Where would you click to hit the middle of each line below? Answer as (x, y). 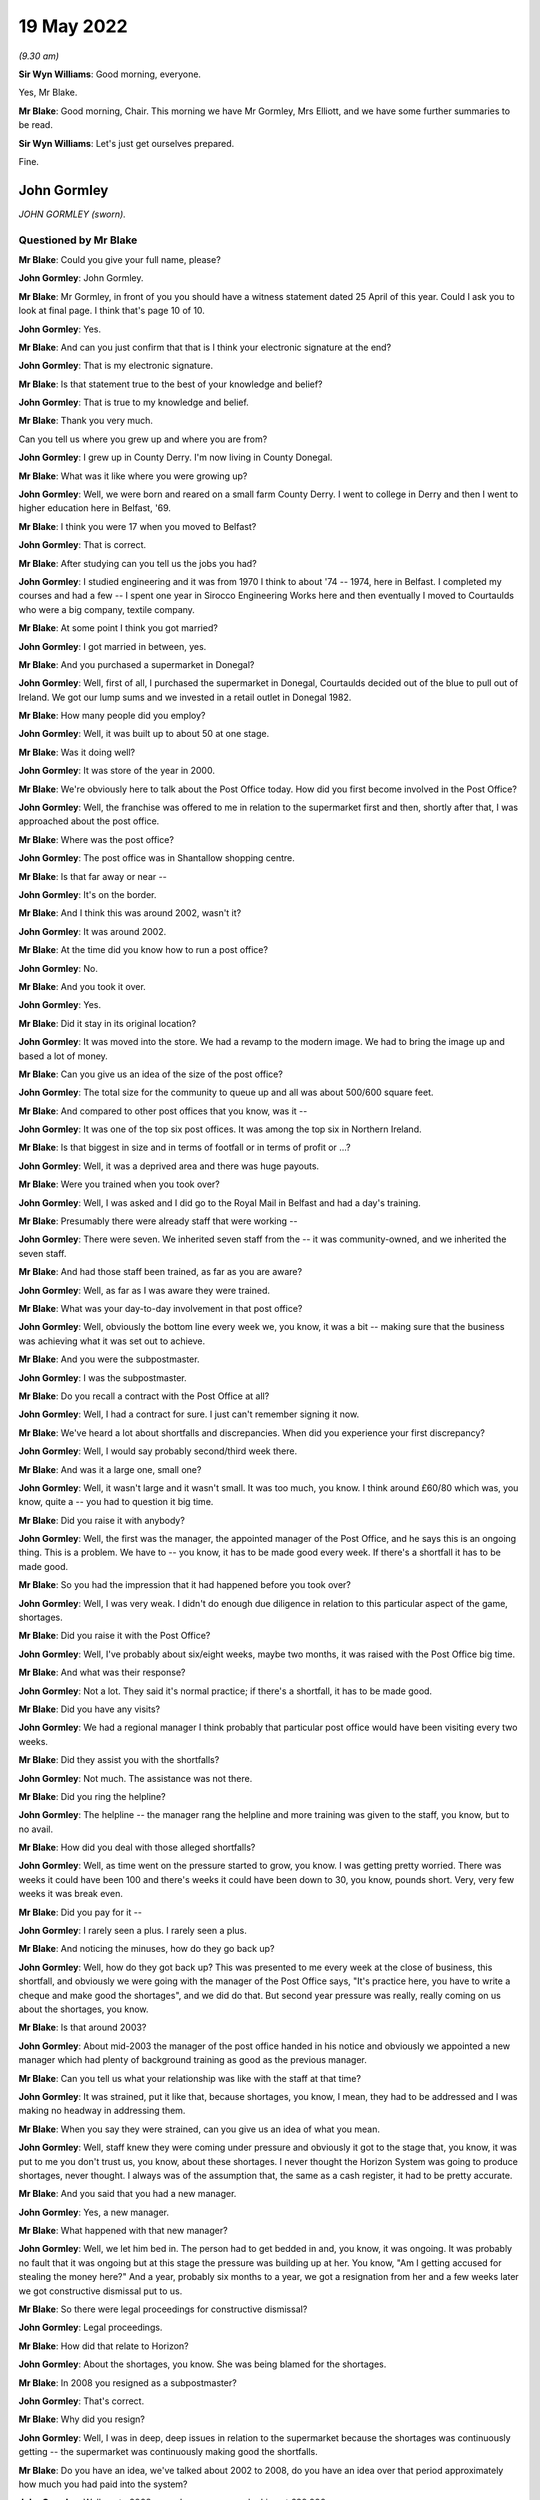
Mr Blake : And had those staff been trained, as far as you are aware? (160, 1272)
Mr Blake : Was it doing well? (76, 752)
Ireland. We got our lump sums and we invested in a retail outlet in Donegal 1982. (185, 697)
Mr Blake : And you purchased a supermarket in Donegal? (136, 664)
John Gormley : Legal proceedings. (90, 2327)
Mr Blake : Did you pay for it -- (80, 1912)
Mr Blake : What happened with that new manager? (123, 2231)
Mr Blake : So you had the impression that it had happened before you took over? (185, 1585)
